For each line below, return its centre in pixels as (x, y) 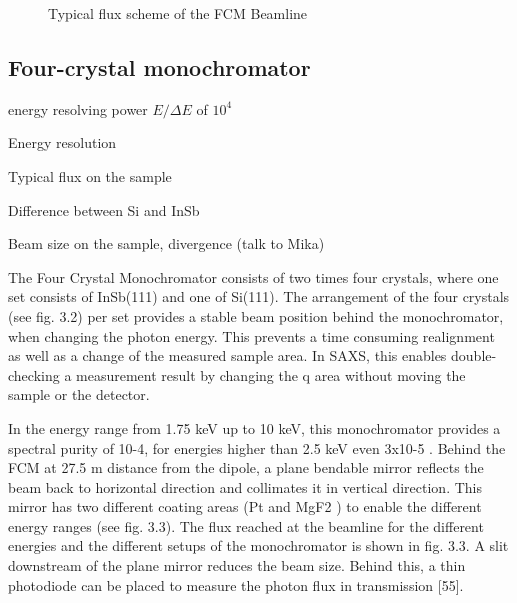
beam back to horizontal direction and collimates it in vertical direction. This (245, 486)
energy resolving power (78, 108)
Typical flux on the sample (90, 175)
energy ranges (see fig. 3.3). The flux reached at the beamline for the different (246, 525)
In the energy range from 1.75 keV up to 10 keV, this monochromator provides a (254, 427)
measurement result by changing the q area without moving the (271, 374)
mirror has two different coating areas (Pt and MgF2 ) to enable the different (245, 506)
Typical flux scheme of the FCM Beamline (178, 13)
